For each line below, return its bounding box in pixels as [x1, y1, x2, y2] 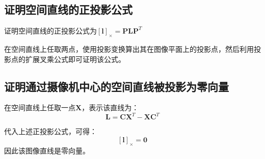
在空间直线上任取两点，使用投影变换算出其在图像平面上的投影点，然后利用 [4, 44, 254, 54]
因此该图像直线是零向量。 [4, 145, 90, 155]
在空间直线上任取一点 [4, 102, 75, 113]
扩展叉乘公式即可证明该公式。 [25, 53, 125, 64]
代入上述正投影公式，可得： [4, 126, 97, 137]
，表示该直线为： [82, 102, 139, 113]
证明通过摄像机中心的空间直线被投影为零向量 [4, 78, 229, 94]
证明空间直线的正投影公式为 [4, 25, 97, 36]
